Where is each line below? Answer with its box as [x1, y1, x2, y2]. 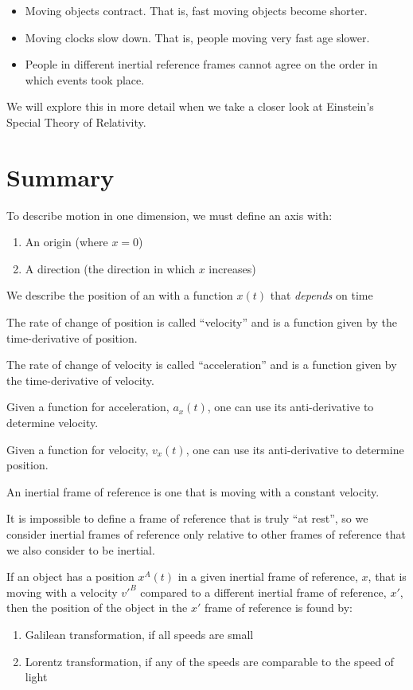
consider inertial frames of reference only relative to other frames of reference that [6, 526, 406, 542]
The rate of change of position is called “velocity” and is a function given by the [6, 314, 398, 331]
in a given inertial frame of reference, [177, 568, 358, 585]
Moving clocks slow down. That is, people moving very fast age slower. [25, 29, 370, 45]
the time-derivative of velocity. [6, 371, 154, 388]
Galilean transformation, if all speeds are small [25, 625, 254, 642]
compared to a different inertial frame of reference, [140, 583, 387, 600]
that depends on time [270, 287, 373, 304]
